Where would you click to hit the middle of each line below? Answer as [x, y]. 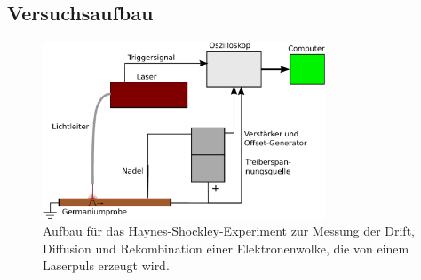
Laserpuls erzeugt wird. [106, 265]
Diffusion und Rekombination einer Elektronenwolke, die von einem [226, 248]
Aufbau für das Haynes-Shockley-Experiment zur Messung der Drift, [229, 231]
